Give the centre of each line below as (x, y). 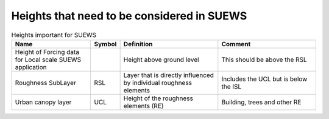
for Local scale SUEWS (48, 59)
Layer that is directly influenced (169, 75)
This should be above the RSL (264, 59)
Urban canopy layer (43, 102)
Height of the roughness (158, 98)
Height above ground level (161, 59)
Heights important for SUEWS (54, 35)
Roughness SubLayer (45, 83)
